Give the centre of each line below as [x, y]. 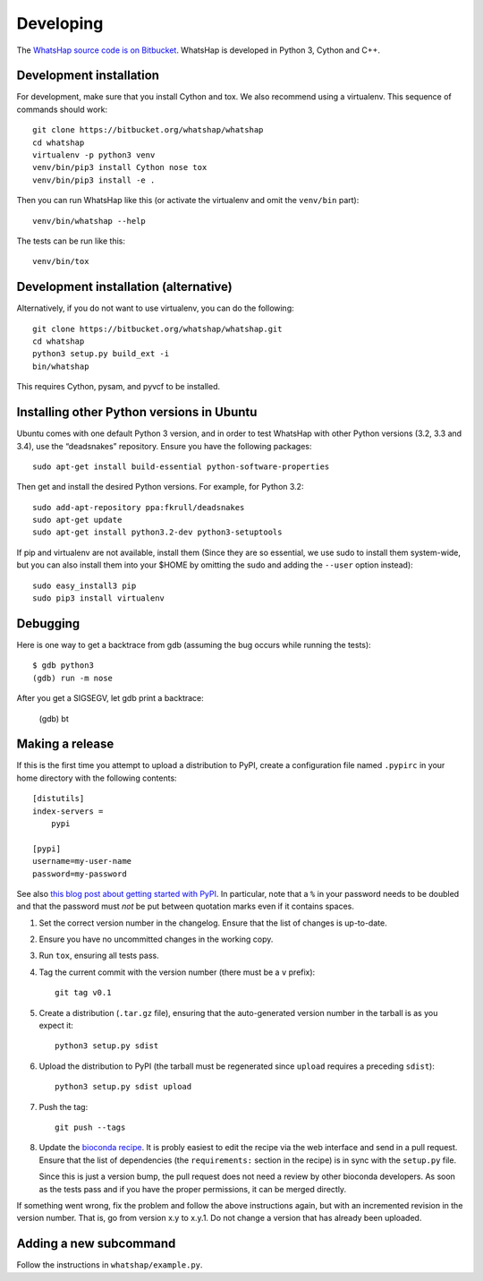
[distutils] [59, 798]
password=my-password [80, 874]
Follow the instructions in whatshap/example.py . [110, 1265]
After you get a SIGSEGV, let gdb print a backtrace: [110, 698]
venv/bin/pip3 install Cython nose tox [120, 167]
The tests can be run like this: [71, 241]
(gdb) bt [54, 718]
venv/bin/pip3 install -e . [94, 180]
